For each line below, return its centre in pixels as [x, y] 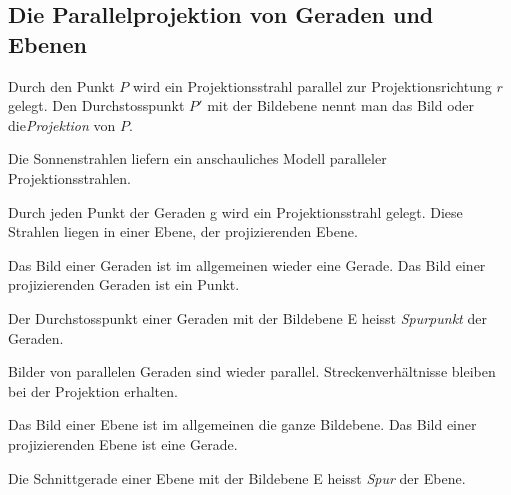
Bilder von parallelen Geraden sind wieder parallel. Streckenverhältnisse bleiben [252, 371]
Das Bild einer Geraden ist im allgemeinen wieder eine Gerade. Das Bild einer [247, 264]
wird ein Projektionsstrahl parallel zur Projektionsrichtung [312, 85]
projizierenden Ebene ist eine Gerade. [123, 443]
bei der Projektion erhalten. [93, 390]
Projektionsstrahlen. [69, 177]
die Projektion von [62, 124]
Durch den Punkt [61, 85]
